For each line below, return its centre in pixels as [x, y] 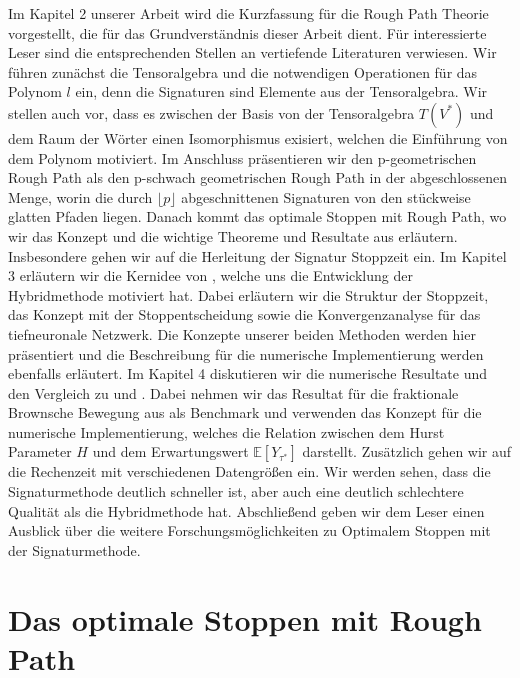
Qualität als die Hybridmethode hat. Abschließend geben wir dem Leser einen [246, 510]
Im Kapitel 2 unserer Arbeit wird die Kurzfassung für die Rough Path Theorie [248, 13]
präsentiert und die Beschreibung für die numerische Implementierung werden [246, 353]
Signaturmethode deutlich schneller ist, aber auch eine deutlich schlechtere [236, 491]
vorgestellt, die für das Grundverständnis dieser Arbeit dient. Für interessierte [247, 32]
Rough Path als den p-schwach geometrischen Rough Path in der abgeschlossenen [258, 177]
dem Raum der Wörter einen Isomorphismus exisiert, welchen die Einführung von [258, 137]
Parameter [40, 451]
